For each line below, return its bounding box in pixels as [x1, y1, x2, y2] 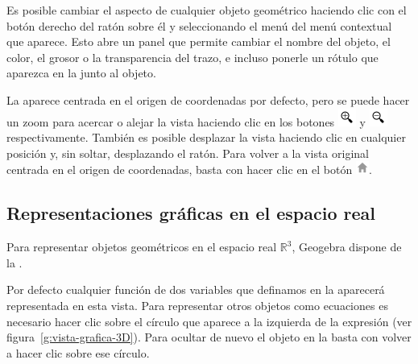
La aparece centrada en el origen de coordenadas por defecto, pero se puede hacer [6, 91, 410, 108]
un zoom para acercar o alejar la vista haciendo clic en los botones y [6, 113, 366, 130]
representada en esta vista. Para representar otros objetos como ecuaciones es [6, 296, 388, 313]
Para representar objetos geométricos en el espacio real [6, 238, 277, 255]
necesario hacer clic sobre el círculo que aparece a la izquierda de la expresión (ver [6, 312, 412, 329]
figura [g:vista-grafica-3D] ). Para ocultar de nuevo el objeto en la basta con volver [6, 329, 412, 345]
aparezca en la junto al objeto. [6, 64, 156, 81]
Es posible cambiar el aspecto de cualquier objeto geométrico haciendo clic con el [6, 2, 407, 18]
